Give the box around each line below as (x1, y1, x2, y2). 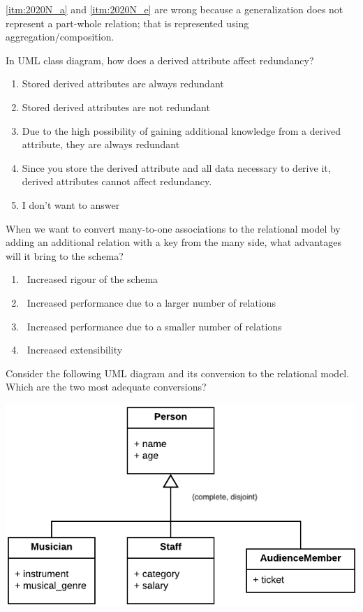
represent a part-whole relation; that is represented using (6, 15, 249, 30)
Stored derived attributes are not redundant (22, 99, 210, 114)
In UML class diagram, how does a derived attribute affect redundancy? (6, 52, 314, 67)
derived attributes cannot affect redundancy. (22, 174, 212, 189)
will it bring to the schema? (6, 248, 124, 263)
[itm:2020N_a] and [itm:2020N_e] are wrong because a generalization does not (6, 2, 343, 16)
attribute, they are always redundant (22, 137, 180, 152)
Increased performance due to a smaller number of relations (27, 319, 282, 333)
